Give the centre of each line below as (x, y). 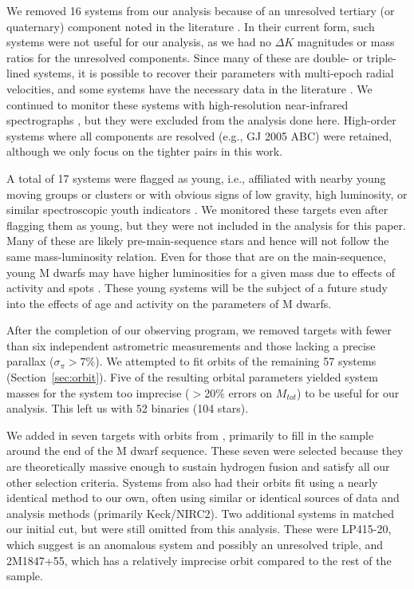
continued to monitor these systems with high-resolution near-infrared (177, 104)
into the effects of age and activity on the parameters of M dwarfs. (169, 303)
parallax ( (30, 361)
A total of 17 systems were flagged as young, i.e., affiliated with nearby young (196, 178)
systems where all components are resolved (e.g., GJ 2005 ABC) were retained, (199, 135)
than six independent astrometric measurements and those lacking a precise (191, 345)
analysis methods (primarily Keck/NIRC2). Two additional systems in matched (201, 513)
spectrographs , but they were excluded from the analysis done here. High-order (201, 120)
